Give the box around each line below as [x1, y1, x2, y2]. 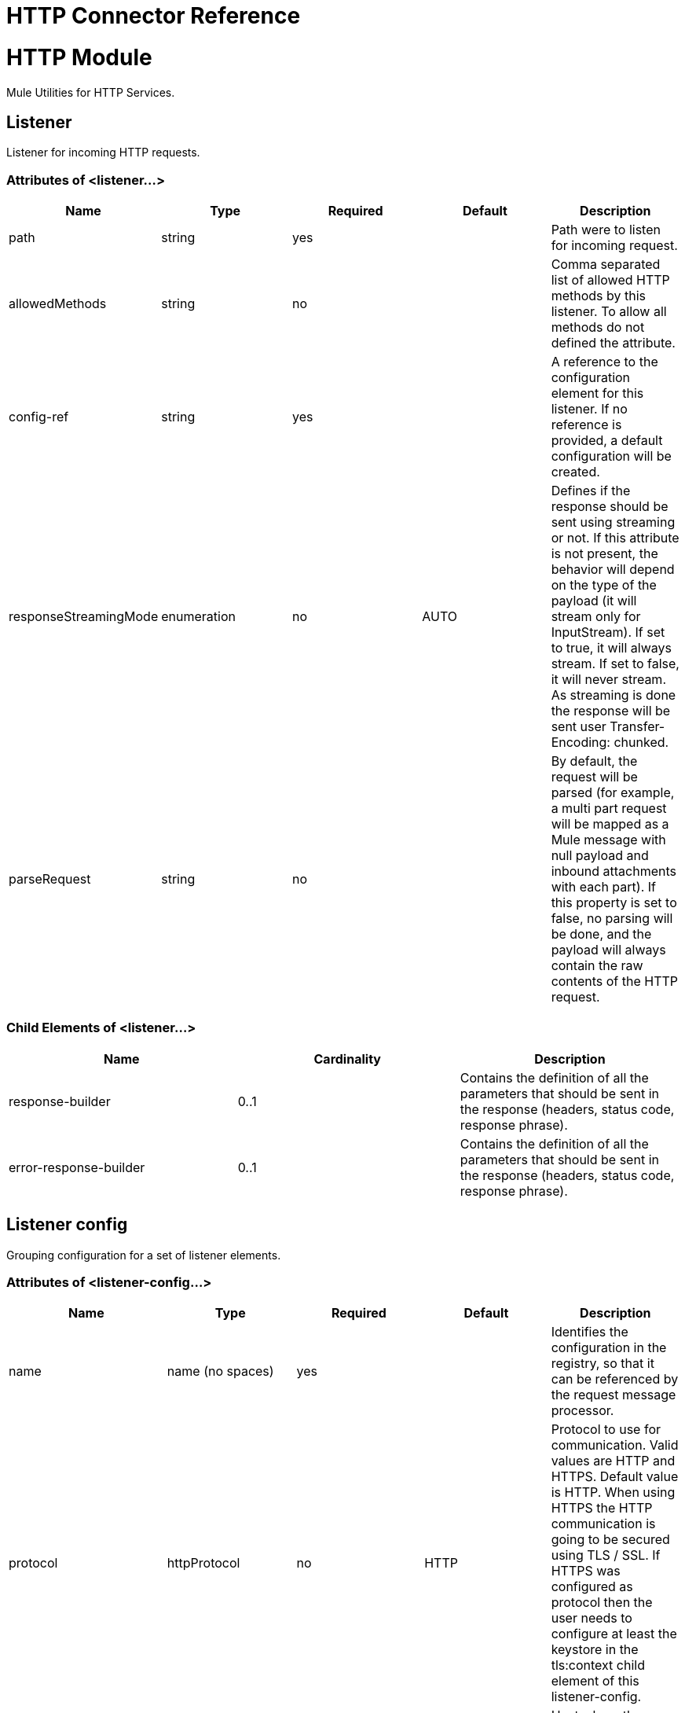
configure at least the [551, 1626, 677, 1642]
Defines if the [551, 483, 631, 499]
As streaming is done [551, 687, 676, 704]
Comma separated [551, 256, 661, 273]
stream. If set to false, [551, 656, 680, 672]
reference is [551, 417, 622, 433]
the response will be [551, 703, 671, 719]
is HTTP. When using [551, 1484, 676, 1501]
